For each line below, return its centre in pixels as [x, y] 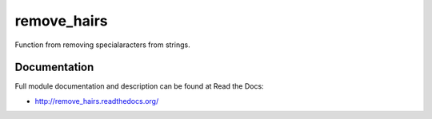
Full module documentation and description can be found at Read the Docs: [139, 86]
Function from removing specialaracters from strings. [103, 45]
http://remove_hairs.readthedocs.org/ [97, 101]
